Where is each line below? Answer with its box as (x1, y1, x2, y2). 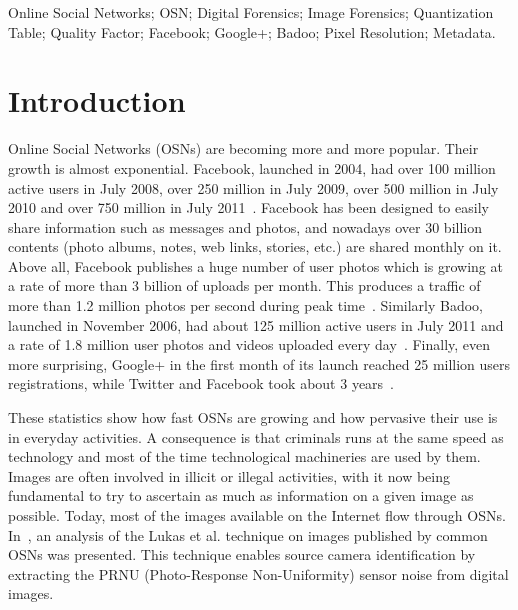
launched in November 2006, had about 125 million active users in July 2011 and (8, 314, 504, 335)
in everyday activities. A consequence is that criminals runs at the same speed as (8, 426, 504, 447)
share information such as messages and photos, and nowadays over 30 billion (8, 216, 482, 237)
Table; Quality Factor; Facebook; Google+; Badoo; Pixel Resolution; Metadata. (8, 21, 496, 42)
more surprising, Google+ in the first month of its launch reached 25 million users (8, 353, 511, 374)
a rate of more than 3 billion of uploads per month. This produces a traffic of (8, 275, 481, 296)
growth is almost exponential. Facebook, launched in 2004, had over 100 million (8, 157, 496, 178)
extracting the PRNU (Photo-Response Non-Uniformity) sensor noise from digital (8, 563, 509, 584)
